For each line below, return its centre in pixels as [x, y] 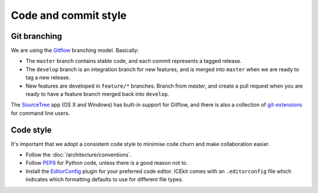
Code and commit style [69, 15]
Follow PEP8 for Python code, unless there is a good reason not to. [107, 163]
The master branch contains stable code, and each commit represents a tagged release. [134, 61]
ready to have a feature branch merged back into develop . [97, 94]
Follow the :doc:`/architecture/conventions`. [79, 155]
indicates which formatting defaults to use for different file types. [105, 179]
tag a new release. [48, 78]
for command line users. [40, 113]
